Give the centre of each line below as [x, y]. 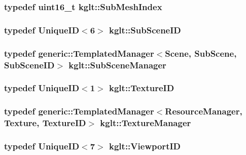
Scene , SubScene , [201, 53]
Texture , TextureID [45, 123]
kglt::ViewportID [145, 146]
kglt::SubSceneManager [117, 65]
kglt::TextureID [142, 88]
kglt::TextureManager [146, 123]
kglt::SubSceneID [145, 30]
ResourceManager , [204, 111]
